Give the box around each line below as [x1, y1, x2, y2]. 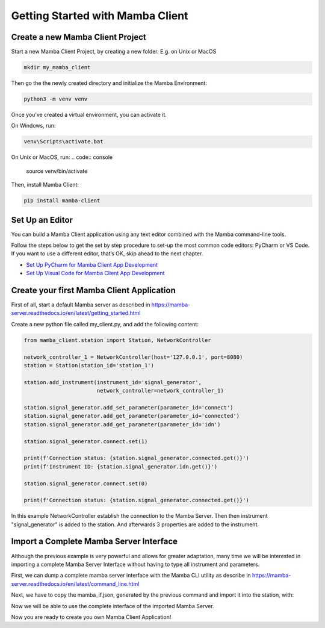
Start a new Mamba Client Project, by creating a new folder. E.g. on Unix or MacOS [11, 48, 217, 55]
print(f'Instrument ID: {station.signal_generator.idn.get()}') [23, 463, 218, 470]
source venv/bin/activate [26, 167, 88, 175]
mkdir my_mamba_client [23, 64, 91, 71]
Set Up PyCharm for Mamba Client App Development [26, 261, 158, 268]
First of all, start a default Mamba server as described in [11, 301, 150, 308]
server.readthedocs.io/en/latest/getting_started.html [11, 309, 141, 317]
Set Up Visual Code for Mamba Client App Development [26, 270, 165, 277]
